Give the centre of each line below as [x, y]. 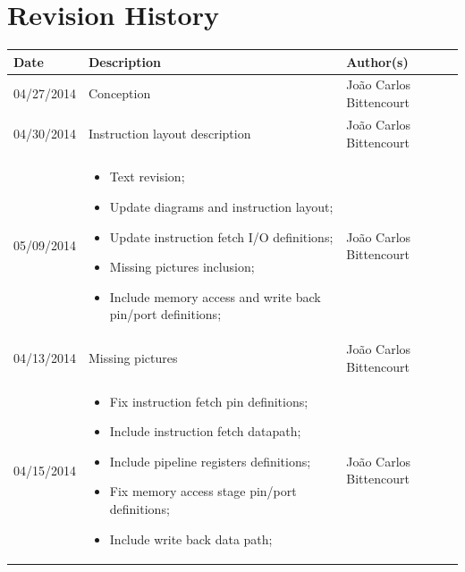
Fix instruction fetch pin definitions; [209, 401]
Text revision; [147, 177]
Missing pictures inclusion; [182, 267]
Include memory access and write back [215, 296]
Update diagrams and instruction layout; [221, 206]
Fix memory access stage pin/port [203, 491]
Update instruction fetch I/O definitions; [221, 236]
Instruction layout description [170, 133]
